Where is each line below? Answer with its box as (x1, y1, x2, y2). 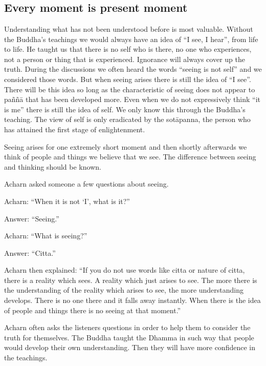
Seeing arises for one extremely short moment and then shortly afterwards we (4, 141, 247, 152)
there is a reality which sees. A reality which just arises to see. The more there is (4, 274, 257, 285)
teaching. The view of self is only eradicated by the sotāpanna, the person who (4, 114, 251, 125)
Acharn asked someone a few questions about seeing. (4, 178, 169, 189)
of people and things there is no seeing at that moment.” (4, 304, 181, 315)
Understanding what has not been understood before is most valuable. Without (4, 24, 253, 34)
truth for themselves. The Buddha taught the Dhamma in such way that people (4, 332, 254, 342)
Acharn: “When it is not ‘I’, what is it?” (4, 195, 130, 206)
